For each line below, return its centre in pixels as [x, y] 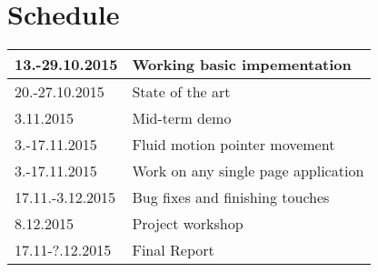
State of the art [181, 92]
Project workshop [188, 224]
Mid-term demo [182, 118]
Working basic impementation [242, 65]
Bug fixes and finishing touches [231, 197]
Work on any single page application [248, 171]
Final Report [173, 250]
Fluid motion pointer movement [234, 145]
